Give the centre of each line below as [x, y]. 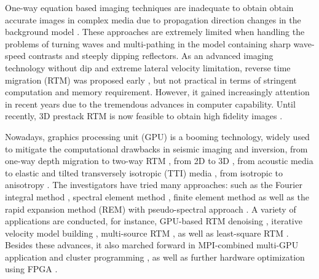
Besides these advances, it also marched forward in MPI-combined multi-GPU [152, 245]
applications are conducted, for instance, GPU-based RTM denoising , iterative [154, 221]
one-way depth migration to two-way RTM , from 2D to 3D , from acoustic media [159, 161]
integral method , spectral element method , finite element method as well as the [157, 196]
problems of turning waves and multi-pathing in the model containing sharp [148, 43]
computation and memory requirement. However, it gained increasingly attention [157, 92]
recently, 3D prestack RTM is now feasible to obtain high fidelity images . [144, 116]
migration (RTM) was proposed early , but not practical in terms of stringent [151, 80]
